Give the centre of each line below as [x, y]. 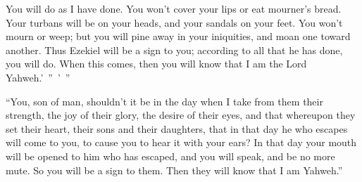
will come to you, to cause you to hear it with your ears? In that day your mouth [181, 142]
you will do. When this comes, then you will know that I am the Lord [156, 64]
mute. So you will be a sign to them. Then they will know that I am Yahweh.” [174, 170]
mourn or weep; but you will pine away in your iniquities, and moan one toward [178, 36]
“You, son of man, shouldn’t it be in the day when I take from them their [164, 101]
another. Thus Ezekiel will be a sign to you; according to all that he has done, [174, 50]
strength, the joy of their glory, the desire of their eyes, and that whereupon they [181, 115]
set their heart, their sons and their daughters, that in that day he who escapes [177, 128]
